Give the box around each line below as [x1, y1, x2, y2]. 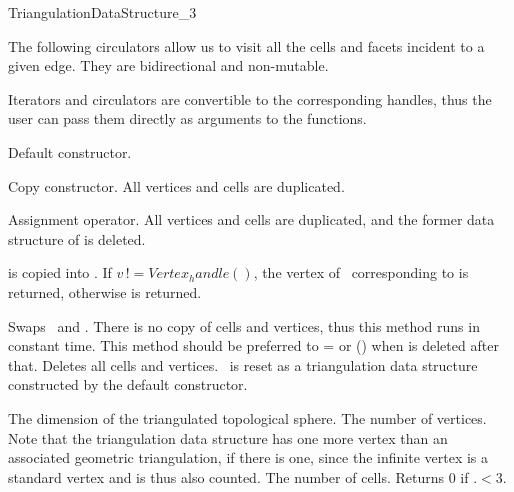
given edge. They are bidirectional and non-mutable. [8, 55, 329, 76]
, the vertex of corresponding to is [253, 262, 469, 283]
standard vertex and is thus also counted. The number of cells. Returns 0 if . [8, 466, 478, 487]
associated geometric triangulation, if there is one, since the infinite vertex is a [8, 447, 489, 468]
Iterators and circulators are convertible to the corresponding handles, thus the [8, 88, 492, 109]
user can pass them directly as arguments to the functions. [8, 108, 367, 129]
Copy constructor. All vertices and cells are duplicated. [8, 175, 345, 196]
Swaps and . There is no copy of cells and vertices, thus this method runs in [8, 315, 480, 336]
